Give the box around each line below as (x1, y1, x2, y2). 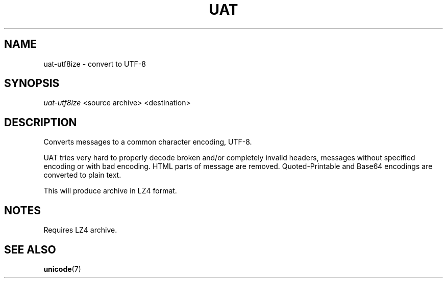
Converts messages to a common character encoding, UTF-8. (43, 137, 252, 147)
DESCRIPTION (4, 116, 77, 129)
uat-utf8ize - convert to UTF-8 (43, 59, 146, 68)
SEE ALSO (4, 243, 56, 256)
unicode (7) (43, 264, 81, 273)
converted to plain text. (43, 171, 121, 180)
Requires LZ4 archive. (43, 225, 117, 235)
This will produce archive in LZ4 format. (43, 186, 177, 195)
